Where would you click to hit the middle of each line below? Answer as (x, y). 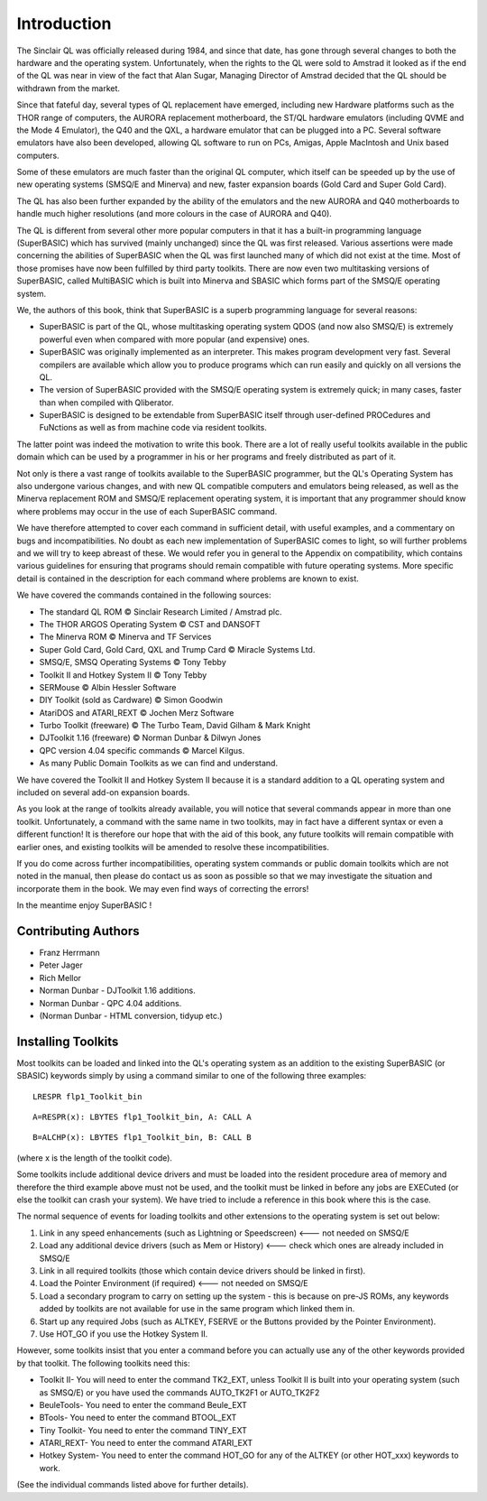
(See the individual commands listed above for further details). (133, 1485)
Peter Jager (61, 965)
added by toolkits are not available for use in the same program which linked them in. (197, 1309)
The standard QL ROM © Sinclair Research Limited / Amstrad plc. (161, 612)
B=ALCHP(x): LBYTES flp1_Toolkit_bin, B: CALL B (142, 1138)
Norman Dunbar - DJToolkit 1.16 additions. (117, 991)
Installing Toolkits (68, 1041)
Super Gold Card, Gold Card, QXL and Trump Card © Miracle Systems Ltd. (177, 649)
